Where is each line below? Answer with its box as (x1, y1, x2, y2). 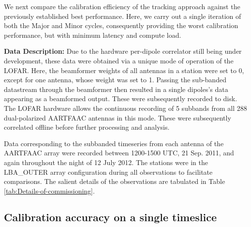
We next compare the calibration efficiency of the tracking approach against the (4, 1, 240, 11)
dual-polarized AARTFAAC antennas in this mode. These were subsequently (4, 112, 231, 122)
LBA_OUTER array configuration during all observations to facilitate (4, 166, 213, 177)
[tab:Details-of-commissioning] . (4, 185, 95, 196)
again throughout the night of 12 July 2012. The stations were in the (4, 157, 208, 167)
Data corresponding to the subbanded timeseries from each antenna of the (4, 138, 224, 148)
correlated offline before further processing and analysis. (4, 122, 170, 132)
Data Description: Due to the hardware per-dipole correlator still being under (4, 46, 242, 56)
